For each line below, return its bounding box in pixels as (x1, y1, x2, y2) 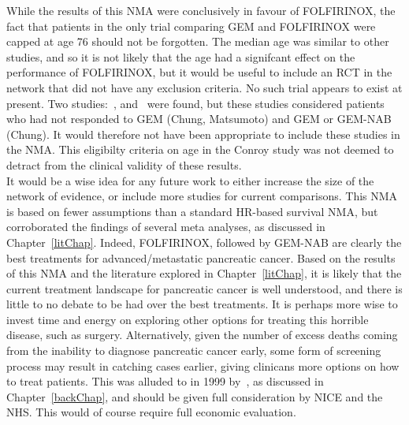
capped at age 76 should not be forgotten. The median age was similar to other (6, 33, 389, 50)
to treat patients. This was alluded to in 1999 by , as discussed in (6, 373, 324, 390)
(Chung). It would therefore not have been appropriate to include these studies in (6, 125, 400, 142)
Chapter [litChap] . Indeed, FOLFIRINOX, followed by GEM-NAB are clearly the (6, 233, 402, 250)
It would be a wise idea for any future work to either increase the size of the (6, 172, 374, 188)
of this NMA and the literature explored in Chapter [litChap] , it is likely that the (6, 265, 402, 281)
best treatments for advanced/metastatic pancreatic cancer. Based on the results (6, 249, 396, 266)
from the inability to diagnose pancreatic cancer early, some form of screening (6, 342, 381, 359)
